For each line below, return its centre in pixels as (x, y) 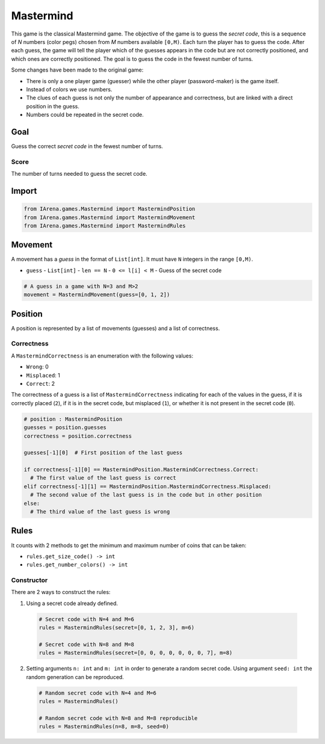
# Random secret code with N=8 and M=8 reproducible (118, 718)
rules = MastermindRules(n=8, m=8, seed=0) (104, 727)
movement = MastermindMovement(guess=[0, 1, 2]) (97, 295)
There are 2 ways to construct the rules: (61, 592)
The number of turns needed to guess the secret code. (79, 174)
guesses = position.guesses (65, 428)
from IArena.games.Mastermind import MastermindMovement (110, 217)
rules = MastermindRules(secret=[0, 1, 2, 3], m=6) (117, 628)
